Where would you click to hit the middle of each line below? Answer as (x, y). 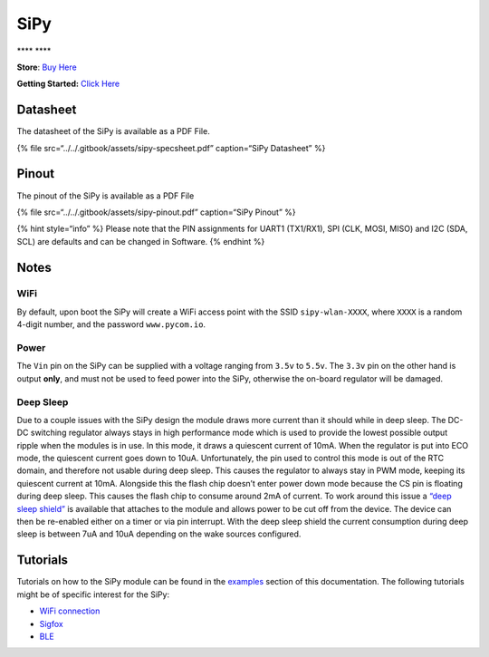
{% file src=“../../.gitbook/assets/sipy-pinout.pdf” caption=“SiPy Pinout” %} (156, 212)
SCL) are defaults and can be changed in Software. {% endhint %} (141, 241)
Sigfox (51, 623)
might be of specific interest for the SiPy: (93, 594)
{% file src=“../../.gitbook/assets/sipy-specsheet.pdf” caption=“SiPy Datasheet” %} (171, 148)
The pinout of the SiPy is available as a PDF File (105, 196)
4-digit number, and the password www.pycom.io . (111, 324)
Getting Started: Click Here (68, 84)
